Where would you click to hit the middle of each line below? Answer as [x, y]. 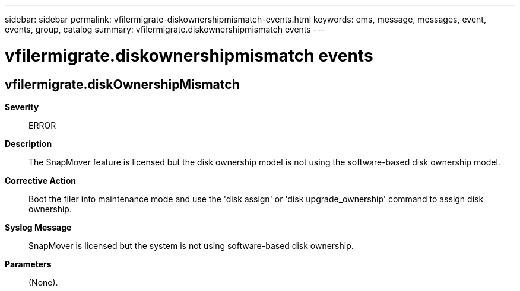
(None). [43, 282]
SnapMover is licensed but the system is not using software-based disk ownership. [191, 245]
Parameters [28, 264]
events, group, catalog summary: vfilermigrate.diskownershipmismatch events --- [165, 29]
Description [28, 143]
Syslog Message [38, 227]
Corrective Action [40, 180]
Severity [22, 107]
